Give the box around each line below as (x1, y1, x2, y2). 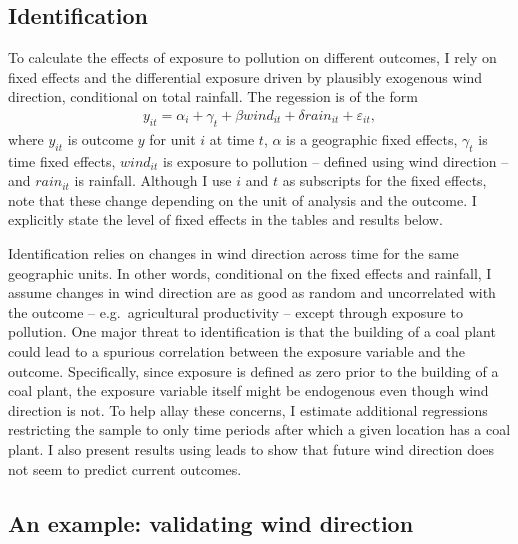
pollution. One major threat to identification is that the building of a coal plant (8, 321, 496, 342)
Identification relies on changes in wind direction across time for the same (8, 242, 459, 263)
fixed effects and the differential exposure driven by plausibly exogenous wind (8, 66, 483, 87)
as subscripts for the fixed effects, (282, 170, 487, 191)
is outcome (67, 128, 134, 149)
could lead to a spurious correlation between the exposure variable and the (8, 340, 465, 361)
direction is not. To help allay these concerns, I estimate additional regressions (8, 399, 488, 420)
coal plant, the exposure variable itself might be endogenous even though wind (8, 380, 489, 401)
